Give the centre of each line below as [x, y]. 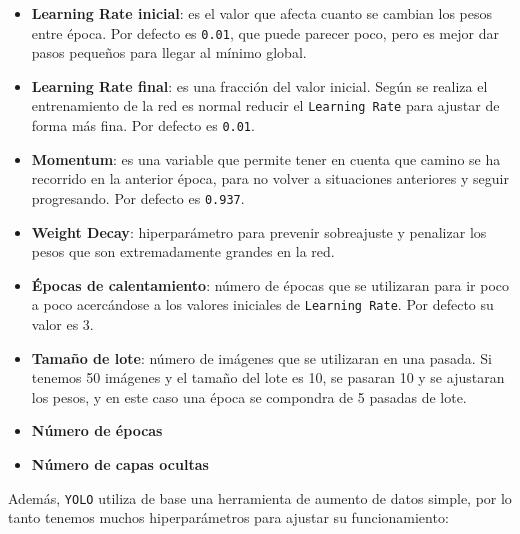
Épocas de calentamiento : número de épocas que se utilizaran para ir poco [270, 284]
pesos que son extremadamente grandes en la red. [183, 251]
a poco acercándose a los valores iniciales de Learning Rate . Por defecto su [262, 304]
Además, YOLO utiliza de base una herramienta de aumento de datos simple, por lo [260, 497]
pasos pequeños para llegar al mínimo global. [169, 52]
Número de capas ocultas [120, 464]
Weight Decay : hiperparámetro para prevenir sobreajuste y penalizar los [259, 231]
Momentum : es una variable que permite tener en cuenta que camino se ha [266, 158]
